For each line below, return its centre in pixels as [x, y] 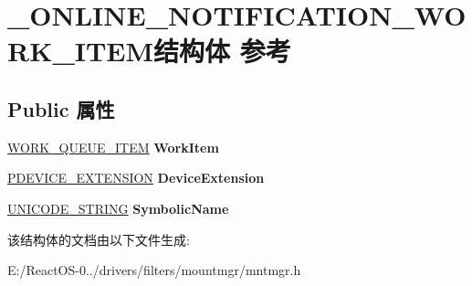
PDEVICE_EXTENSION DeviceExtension [136, 178]
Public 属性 [61, 108]
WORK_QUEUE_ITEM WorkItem [113, 147]
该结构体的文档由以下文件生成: [99, 239]
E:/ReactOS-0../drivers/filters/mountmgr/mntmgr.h [154, 270]
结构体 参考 [222, 51]
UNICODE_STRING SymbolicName [118, 208]
